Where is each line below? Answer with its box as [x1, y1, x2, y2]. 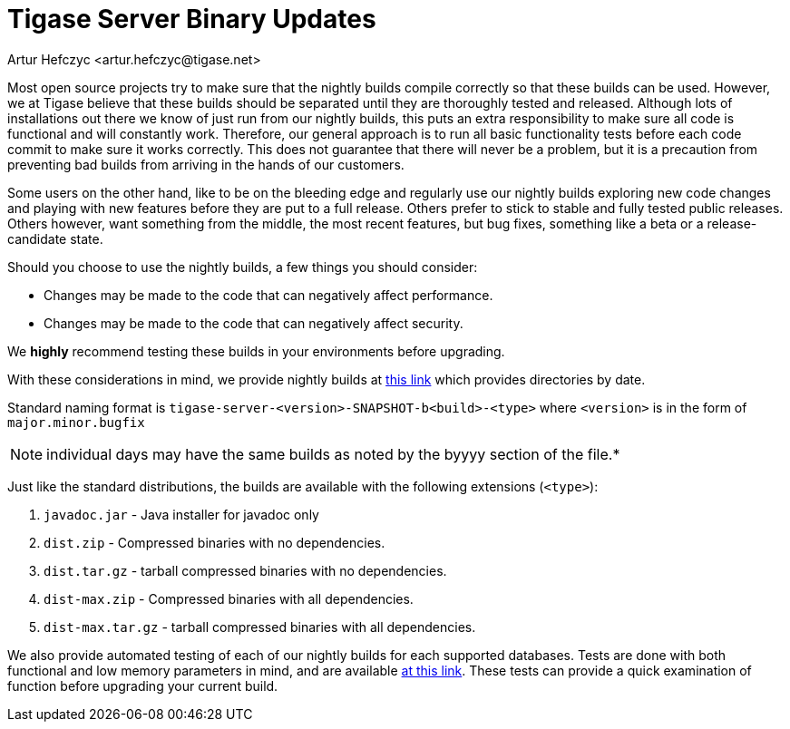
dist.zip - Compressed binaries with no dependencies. [44, 534, 385, 550]
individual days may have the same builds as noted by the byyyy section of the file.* [46, 444, 620, 463]
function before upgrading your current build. [7, 677, 278, 694]
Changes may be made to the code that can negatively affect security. [44, 315, 463, 331]
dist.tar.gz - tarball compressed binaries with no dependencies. [44, 562, 447, 578]
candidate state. [7, 230, 103, 247]
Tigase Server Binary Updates [7, 4, 376, 34]
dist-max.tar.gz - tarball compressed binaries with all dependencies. [44, 618, 476, 635]
